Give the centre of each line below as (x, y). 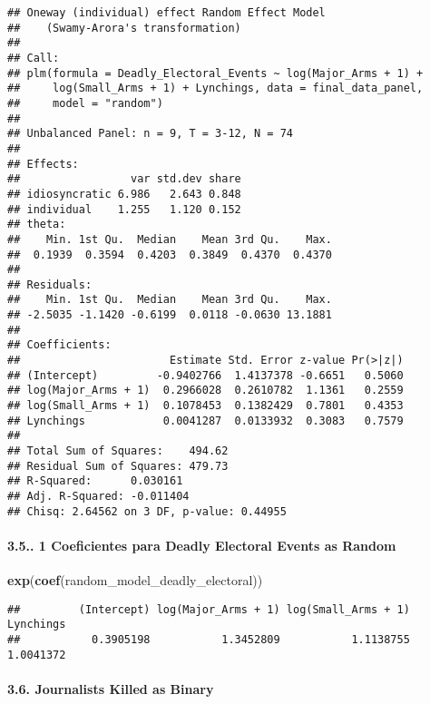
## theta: (37, 225)
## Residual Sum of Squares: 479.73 (118, 466)
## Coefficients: (59, 345)
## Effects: (43, 164)
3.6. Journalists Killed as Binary (111, 688)
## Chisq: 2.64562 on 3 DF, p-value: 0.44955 (147, 511)
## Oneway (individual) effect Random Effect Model (166, 13)
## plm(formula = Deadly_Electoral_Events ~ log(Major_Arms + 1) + (215, 73)
